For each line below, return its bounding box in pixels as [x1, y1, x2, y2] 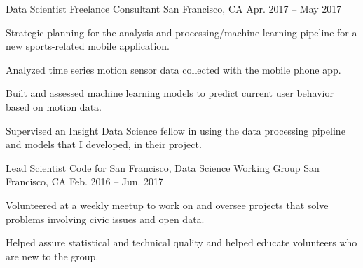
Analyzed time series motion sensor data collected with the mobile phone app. [6, 62, 341, 76]
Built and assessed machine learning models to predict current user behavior [6, 86, 334, 100]
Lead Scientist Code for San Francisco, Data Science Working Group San [6, 160, 320, 175]
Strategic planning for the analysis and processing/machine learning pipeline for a [6, 25, 357, 39]
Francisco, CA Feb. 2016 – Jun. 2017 [6, 174, 164, 189]
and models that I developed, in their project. [6, 137, 202, 152]
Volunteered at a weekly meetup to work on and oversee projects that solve [6, 197, 329, 212]
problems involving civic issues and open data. [6, 211, 205, 226]
